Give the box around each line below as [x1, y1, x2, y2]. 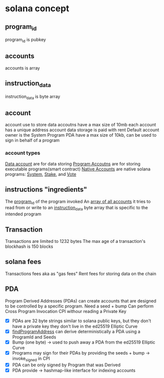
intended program [5, 211, 42, 217]
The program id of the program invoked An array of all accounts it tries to [5, 198, 151, 206]
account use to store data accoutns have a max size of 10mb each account [5, 122, 156, 128]
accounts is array [5, 65, 40, 71]
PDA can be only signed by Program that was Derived [12, 362, 121, 368]
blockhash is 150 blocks [5, 243, 53, 249]
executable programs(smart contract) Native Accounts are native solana [5, 166, 151, 172]
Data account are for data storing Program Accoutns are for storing [5, 161, 141, 166]
